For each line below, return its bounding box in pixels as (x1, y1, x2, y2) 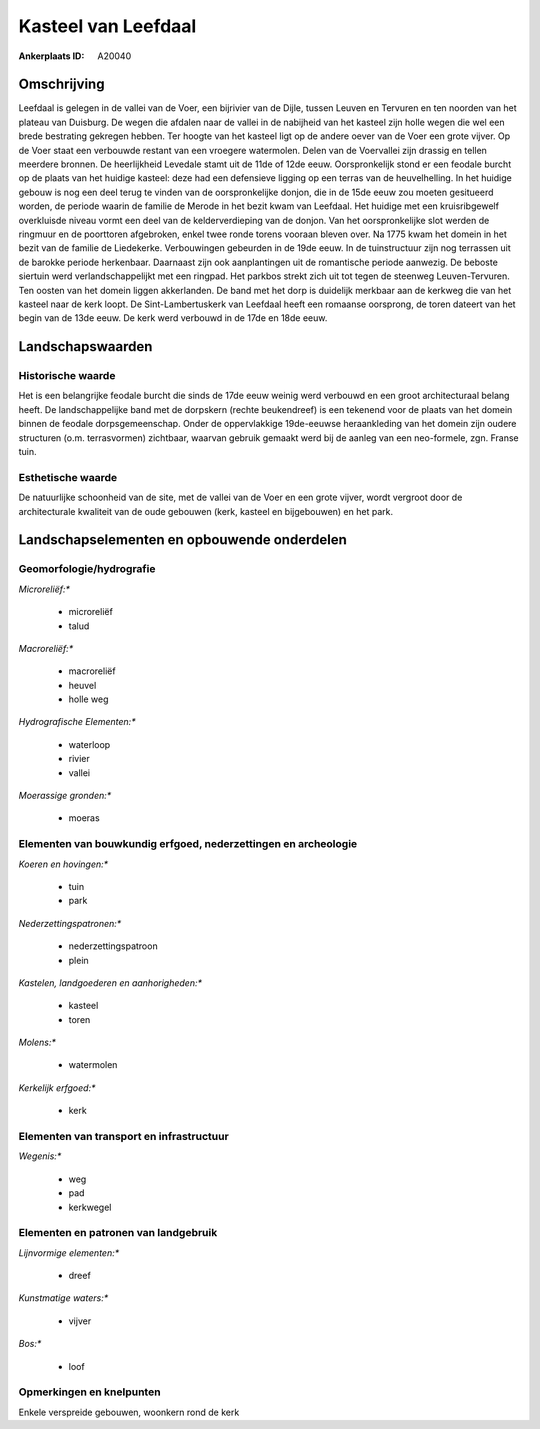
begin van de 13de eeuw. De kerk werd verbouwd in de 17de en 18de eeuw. (18, 312, 328, 324)
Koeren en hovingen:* (18, 858, 109, 870)
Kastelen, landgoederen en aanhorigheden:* (18, 976, 203, 989)
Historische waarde (18, 369, 116, 383)
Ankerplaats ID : (18, 50, 85, 62)
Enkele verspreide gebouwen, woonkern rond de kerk (18, 1406, 240, 1418)
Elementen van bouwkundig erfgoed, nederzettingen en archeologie (18, 837, 358, 851)
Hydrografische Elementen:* (18, 716, 136, 728)
